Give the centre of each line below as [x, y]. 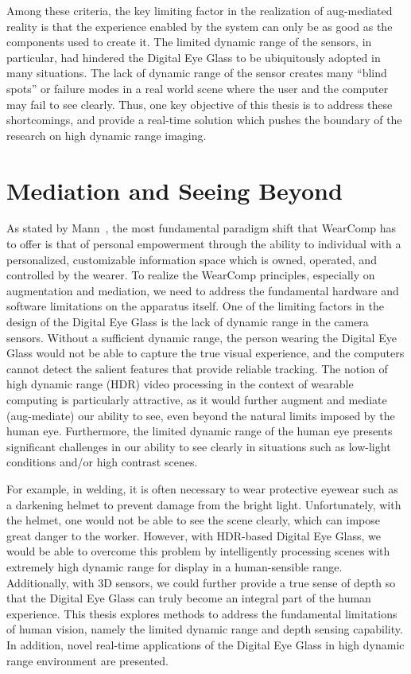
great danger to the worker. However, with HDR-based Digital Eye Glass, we [194, 535]
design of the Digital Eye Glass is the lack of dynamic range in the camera [188, 322]
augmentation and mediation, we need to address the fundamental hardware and [203, 290]
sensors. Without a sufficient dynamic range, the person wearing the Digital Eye [202, 337]
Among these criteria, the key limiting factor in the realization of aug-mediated [200, 10]
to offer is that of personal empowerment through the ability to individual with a [204, 244]
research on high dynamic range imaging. [107, 135]
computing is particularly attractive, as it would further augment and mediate [197, 399]
